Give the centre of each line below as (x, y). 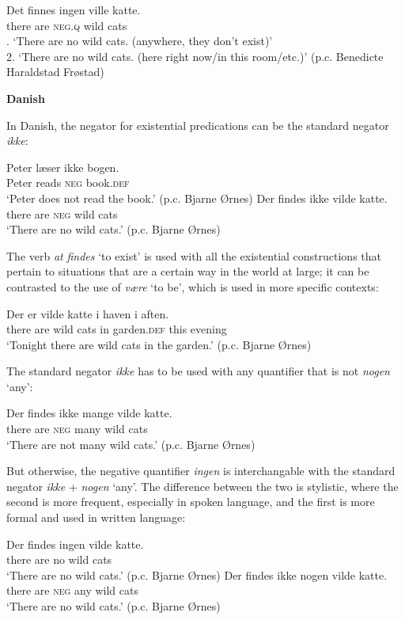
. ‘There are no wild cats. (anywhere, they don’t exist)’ (140, 41)
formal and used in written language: (96, 517)
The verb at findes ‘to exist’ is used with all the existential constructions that (194, 255)
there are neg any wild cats (72, 590)
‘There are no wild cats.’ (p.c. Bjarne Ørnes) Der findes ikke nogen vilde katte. (197, 574)
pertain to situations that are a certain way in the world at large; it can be (188, 271)
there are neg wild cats (62, 213)
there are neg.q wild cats (67, 25)
